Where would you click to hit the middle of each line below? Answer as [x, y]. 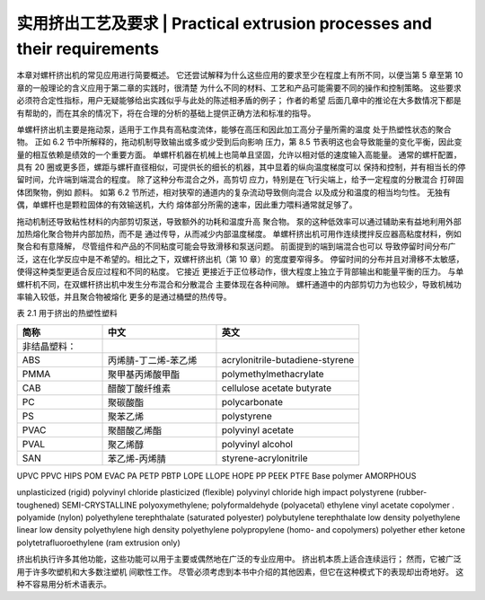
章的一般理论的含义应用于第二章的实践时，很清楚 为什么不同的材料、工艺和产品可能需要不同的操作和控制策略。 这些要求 [239, 88]
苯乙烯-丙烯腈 [137, 458]
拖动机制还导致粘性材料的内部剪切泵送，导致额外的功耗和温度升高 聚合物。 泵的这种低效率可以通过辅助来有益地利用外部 [239, 221]
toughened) [38, 505]
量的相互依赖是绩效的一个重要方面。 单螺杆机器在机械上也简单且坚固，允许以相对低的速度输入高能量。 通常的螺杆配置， [239, 154]
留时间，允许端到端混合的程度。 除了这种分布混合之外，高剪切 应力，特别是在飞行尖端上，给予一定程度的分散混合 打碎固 [240, 180]
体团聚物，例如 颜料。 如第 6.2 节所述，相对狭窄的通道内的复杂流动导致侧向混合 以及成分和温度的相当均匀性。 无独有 [234, 192]
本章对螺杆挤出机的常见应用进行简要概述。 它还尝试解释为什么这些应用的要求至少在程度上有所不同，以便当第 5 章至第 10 [240, 75]
